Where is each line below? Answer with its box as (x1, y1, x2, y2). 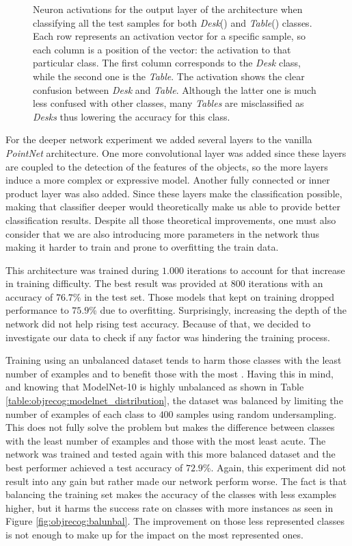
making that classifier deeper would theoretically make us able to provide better (5, 199, 341, 214)
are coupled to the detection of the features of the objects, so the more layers (5, 159, 328, 173)
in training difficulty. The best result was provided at (5, 276, 228, 290)
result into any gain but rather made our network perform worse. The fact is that (5, 473, 347, 488)
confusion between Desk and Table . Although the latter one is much (33, 82, 316, 97)
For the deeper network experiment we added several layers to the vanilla (5, 132, 312, 147)
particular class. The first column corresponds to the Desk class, (33, 55, 301, 70)
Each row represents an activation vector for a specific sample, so (33, 29, 306, 43)
